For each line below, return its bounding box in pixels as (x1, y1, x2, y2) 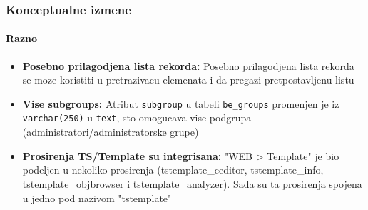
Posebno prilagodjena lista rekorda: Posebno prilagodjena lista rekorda (22, 58, 354, 73)
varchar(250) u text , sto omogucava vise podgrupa (22, 110, 252, 125)
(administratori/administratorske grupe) (22, 124, 199, 139)
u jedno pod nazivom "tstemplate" (22, 190, 172, 205)
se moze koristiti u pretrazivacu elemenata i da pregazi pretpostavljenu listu (22, 72, 354, 87)
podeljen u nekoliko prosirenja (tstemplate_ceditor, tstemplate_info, (22, 162, 324, 177)
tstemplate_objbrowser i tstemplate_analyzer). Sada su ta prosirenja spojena (22, 176, 362, 191)
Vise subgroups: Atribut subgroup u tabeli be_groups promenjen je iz (22, 96, 339, 111)
